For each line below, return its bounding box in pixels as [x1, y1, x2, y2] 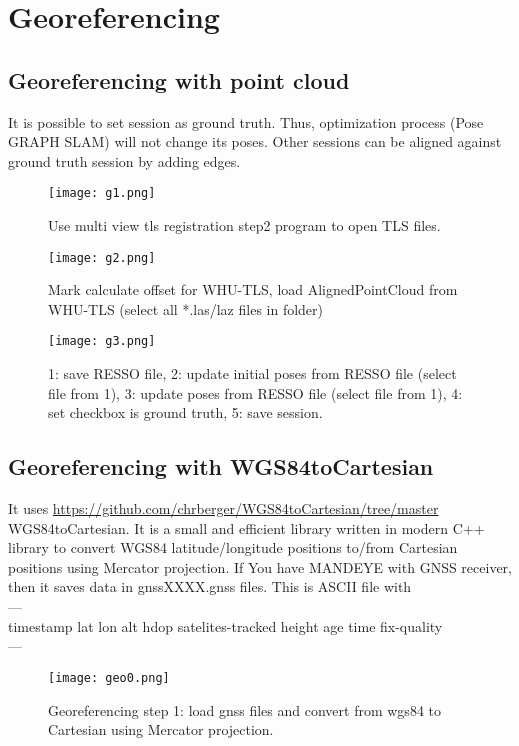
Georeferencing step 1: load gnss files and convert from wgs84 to [48, 699, 441, 720]
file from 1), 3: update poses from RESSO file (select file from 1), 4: [48, 382, 463, 403]
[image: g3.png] [48, 334, 156, 349]
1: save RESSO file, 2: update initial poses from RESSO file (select [48, 363, 457, 384]
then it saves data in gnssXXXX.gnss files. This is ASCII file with [8, 576, 412, 597]
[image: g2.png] [48, 250, 156, 265]
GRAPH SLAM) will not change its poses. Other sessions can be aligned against [8, 131, 502, 152]
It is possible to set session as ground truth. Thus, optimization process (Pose [8, 111, 484, 132]
